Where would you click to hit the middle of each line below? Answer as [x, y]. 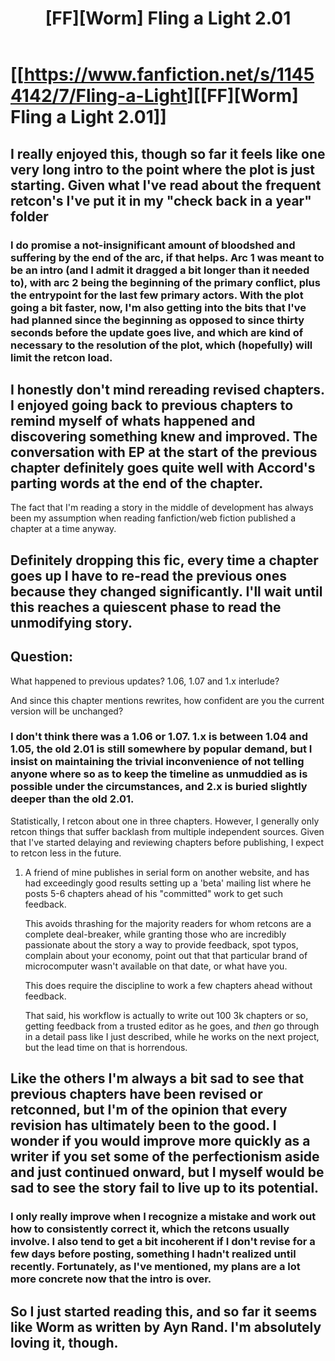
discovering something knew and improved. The [164, 436]
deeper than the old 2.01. [72, 799]
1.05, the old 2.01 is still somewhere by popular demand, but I [161, 749]
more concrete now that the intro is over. [111, 1279]
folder [29, 216]
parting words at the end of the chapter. [137, 483]
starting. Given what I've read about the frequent [166, 185]
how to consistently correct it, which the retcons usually [150, 1229]
